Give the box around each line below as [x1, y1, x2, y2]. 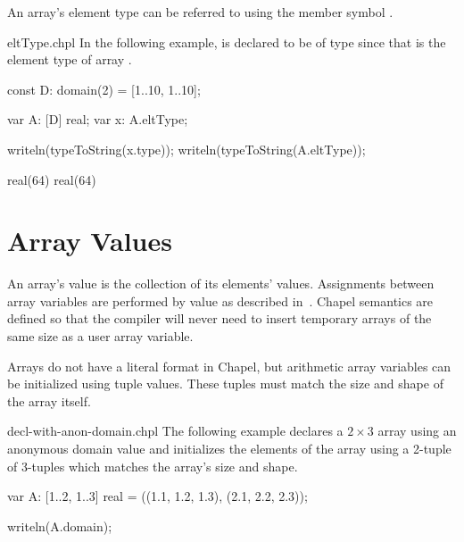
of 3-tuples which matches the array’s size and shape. [7, 456, 298, 475]
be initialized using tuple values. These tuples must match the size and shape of [7, 374, 443, 393]
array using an [377, 421, 457, 440]
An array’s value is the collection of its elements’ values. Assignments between [7, 274, 435, 293]
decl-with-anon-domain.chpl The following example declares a [7, 421, 344, 440]
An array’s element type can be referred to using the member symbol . [7, 3, 394, 21]
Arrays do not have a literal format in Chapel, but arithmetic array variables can [7, 356, 452, 375]
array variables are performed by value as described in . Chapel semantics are [7, 291, 434, 310]
